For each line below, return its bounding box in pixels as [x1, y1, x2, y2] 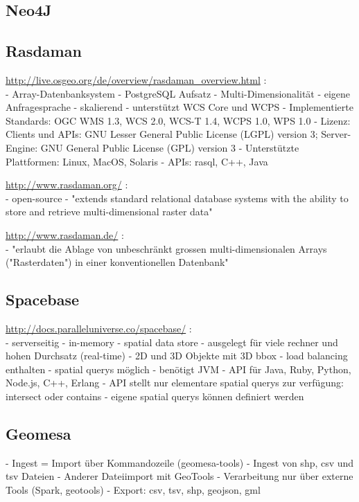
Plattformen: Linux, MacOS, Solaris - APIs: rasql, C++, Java [6, 154, 268, 168]
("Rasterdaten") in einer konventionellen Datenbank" [6, 255, 229, 269]
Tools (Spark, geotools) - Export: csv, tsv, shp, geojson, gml [6, 482, 261, 496]
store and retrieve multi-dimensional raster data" [6, 204, 213, 219]
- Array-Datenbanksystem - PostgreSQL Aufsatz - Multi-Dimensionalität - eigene [6, 86, 351, 100]
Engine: [6, 140, 38, 154]
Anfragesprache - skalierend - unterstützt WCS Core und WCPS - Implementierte [6, 100, 353, 114]
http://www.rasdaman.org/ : [6, 177, 128, 192]
